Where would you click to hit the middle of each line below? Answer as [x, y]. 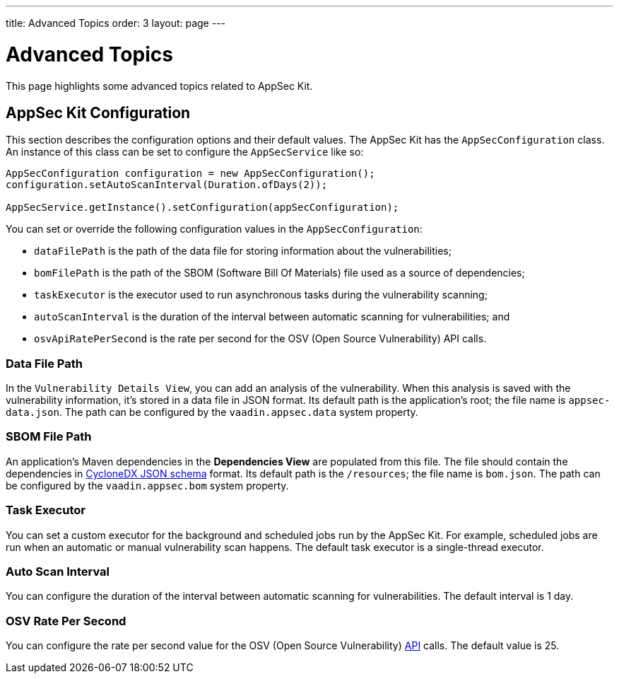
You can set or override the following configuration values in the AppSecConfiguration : [214, 229]
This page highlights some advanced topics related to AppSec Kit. [159, 86]
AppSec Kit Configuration [98, 112]
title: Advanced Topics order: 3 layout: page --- [116, 23]
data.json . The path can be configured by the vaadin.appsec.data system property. [212, 412]
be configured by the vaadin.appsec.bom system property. [147, 485]
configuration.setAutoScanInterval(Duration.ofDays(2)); [167, 185]
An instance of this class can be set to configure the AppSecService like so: [185, 152]
